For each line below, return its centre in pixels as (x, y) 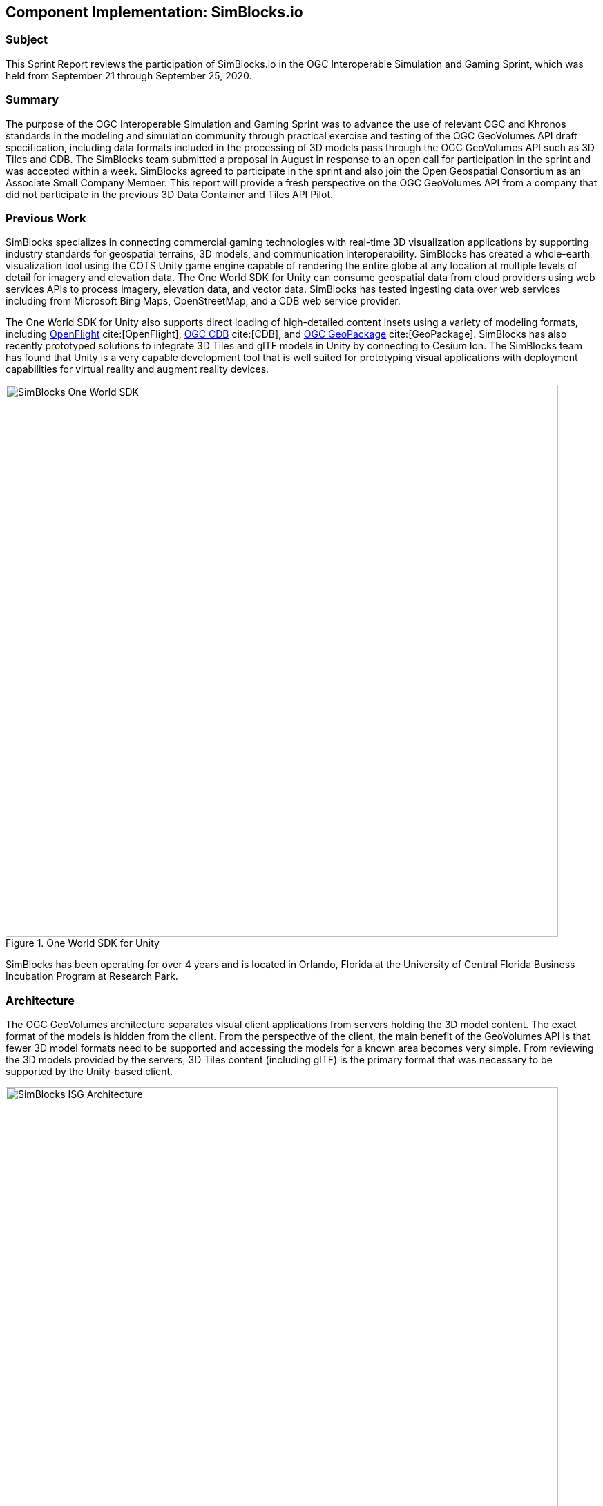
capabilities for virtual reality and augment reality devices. (137, 369)
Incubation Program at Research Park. (92, 976)
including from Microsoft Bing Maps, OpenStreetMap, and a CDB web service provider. (203, 301)
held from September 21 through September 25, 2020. (129, 75)
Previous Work (46, 218)
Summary (32, 100)
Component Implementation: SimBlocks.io (154, 12)
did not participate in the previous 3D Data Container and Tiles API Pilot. (170, 194)
